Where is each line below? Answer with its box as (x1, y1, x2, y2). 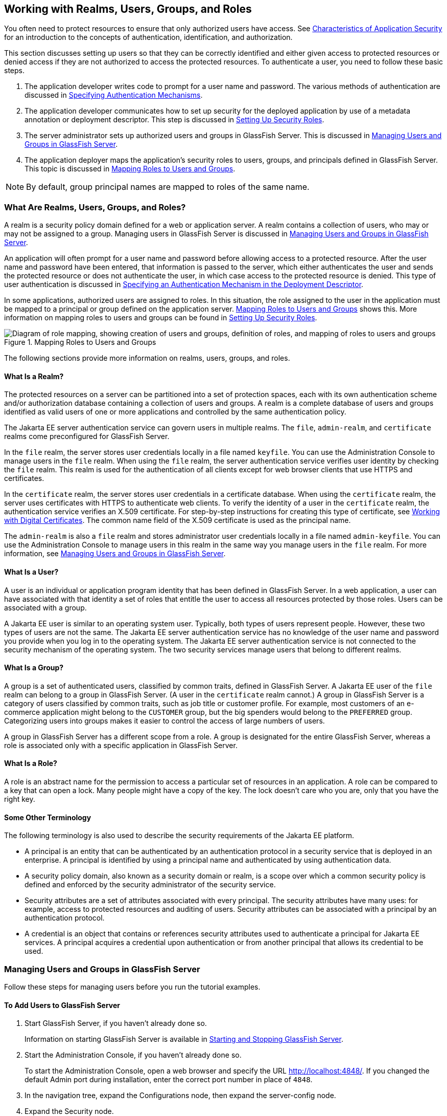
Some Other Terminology (4, 813, 91, 822)
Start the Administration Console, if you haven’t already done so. (25, 1051, 242, 1060)
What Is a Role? (4, 759, 57, 768)
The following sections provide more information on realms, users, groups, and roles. (4, 354, 290, 363)
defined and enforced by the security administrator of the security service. (25, 880, 276, 889)
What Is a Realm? (4, 371, 64, 381)
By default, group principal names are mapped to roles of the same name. (26, 182, 310, 192)
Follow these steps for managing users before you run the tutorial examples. (4, 982, 261, 992)
